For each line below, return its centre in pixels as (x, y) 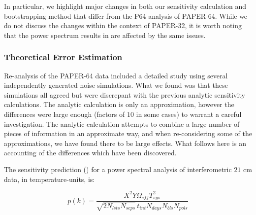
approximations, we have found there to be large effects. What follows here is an (125, 143)
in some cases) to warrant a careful (189, 114)
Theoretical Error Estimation (63, 57)
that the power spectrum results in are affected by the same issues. (105, 35)
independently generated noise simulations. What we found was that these (116, 85)
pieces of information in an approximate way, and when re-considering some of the (128, 133)
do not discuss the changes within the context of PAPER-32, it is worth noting (123, 25)
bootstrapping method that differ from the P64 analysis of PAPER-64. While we (126, 16)
